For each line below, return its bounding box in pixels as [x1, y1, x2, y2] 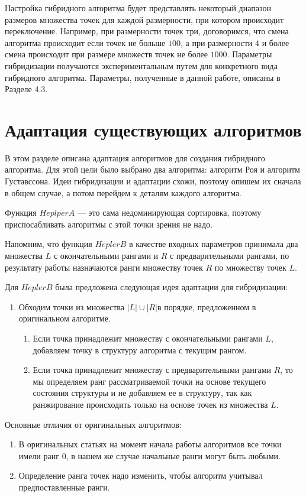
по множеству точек [214, 261, 286, 273]
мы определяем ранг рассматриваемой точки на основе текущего [33, 375, 266, 387]
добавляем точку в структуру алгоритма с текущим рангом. [33, 343, 247, 356]
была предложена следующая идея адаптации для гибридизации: [55, 281, 288, 293]
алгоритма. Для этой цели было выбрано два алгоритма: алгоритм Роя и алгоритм [5, 163, 300, 176]
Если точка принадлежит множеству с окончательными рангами [33, 332, 263, 344]
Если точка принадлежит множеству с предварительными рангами [33, 363, 271, 376]
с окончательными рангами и [53, 249, 159, 262]
